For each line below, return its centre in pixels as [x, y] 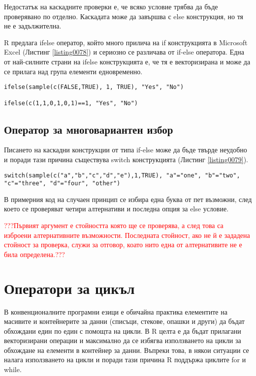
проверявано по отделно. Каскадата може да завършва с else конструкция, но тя [124, 16]
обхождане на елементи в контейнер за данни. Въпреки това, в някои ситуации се [127, 350]
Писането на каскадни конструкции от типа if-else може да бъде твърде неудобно [126, 150]
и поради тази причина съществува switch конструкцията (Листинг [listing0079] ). [126, 159]
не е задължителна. [33, 26]
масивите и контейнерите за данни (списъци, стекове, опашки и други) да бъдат [124, 321]
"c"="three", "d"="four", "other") [62, 184]
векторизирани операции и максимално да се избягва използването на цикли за [123, 340]
